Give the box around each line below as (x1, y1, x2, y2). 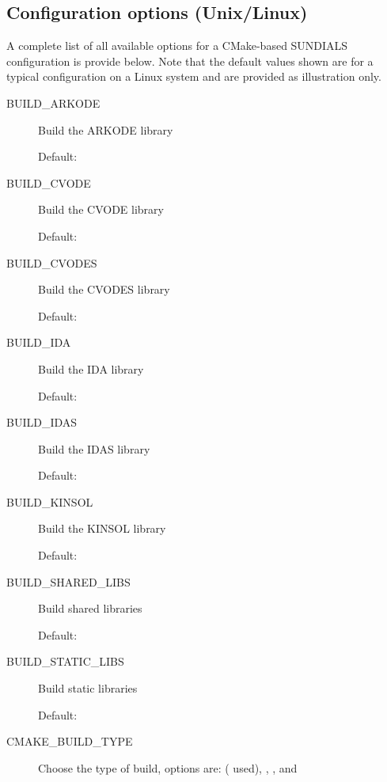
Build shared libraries (38, 600, 142, 617)
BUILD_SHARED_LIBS (6, 573, 131, 590)
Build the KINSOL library (38, 520, 166, 537)
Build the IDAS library (38, 440, 150, 457)
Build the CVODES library (38, 281, 170, 298)
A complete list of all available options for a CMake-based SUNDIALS (6, 37, 348, 54)
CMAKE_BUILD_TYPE (6, 733, 133, 750)
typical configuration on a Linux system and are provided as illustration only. (6, 68, 381, 85)
